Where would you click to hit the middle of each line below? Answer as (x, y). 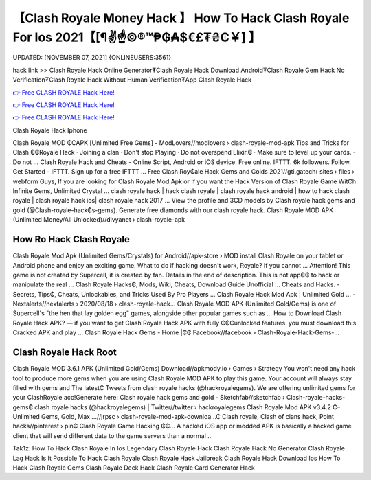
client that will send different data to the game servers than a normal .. (112, 435)
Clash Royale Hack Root (65, 353)
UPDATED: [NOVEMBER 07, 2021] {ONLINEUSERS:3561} (92, 58)
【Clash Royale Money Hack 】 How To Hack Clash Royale (181, 18)
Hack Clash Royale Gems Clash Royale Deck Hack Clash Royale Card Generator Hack (134, 468)
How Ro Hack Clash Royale (71, 239)
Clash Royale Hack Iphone (50, 130)
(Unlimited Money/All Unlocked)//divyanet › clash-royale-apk (99, 220)
